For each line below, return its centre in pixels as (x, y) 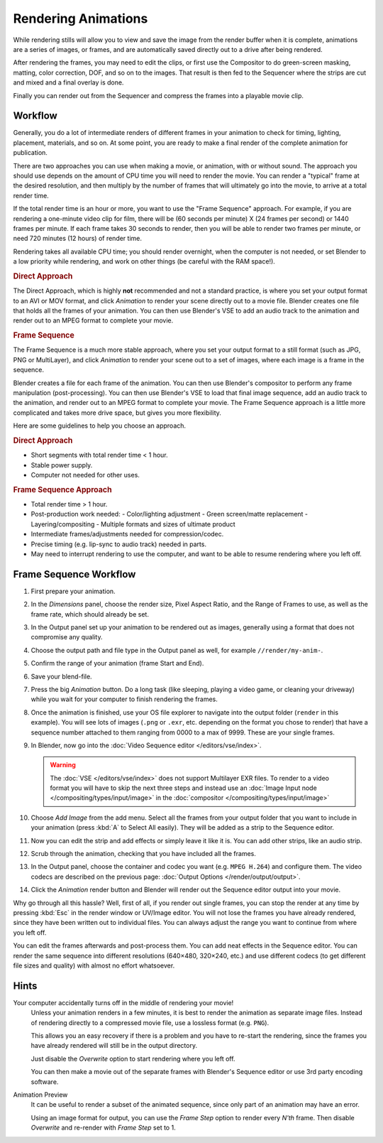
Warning (63, 765)
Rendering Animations (81, 18)
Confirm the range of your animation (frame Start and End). (117, 663)
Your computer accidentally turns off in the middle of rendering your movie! (123, 1002)
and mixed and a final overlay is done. (68, 82)
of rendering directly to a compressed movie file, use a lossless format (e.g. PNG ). (150, 1022)
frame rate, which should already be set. (90, 614)
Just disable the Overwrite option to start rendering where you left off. (133, 1058)
